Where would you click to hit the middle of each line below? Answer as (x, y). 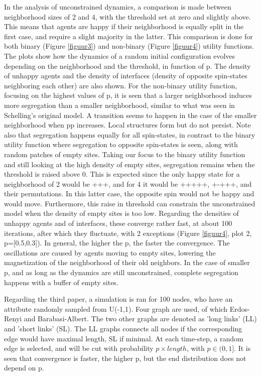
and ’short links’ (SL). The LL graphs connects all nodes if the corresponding (123, 328)
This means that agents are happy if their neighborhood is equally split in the (124, 26)
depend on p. (24, 368)
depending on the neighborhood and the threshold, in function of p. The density (127, 66)
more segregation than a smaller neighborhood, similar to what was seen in (119, 105)
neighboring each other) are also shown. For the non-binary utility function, (121, 85)
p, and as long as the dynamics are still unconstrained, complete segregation (121, 272)
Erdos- (240, 308)
